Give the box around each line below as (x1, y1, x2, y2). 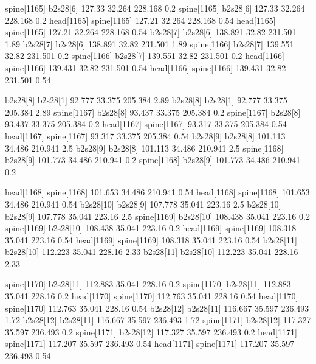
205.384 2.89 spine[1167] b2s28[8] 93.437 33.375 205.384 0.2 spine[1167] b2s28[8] (5, 105, 301, 118)
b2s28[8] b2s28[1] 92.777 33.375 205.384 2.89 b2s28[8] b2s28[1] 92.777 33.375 (5, 94, 287, 107)
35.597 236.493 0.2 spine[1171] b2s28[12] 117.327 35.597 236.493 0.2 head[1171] (5, 325, 297, 338)
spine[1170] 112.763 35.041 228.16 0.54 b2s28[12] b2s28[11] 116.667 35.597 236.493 (5, 301, 309, 314)
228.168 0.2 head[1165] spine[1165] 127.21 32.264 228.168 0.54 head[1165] (5, 13, 276, 26)
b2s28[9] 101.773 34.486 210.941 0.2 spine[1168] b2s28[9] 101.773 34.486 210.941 (5, 153, 301, 166)
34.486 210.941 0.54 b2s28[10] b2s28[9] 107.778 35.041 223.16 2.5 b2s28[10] (5, 197, 281, 210)
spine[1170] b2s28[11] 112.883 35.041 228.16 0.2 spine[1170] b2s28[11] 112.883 (5, 278, 291, 290)
